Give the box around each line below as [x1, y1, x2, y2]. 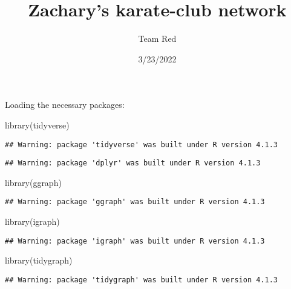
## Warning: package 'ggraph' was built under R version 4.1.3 [5, 198, 265, 207]
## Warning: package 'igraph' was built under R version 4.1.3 [5, 236, 265, 245]
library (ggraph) [5, 176, 62, 188]
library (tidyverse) [5, 118, 70, 131]
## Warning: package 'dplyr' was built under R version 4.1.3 [5, 159, 261, 168]
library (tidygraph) [5, 254, 73, 267]
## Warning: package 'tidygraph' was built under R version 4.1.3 [5, 275, 278, 284]
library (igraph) [5, 215, 60, 228]
